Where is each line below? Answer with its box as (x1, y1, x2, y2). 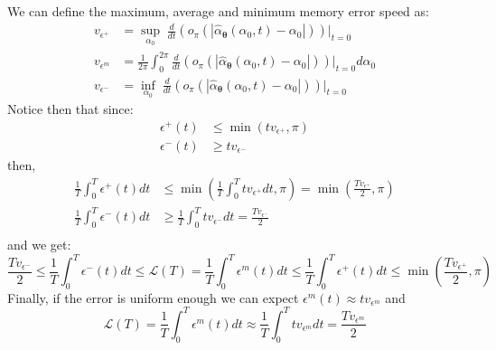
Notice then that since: (7, 99, 134, 118)
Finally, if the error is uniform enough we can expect (7, 288, 299, 307)
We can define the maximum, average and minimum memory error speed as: (7, 2, 429, 20)
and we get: (7, 234, 71, 253)
